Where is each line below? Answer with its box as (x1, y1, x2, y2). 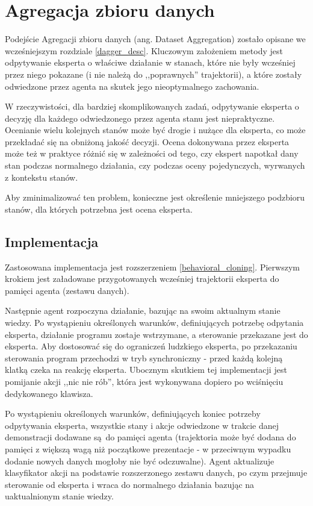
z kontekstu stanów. (5, 170, 78, 183)
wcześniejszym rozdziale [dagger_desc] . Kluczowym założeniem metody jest (5, 44, 283, 57)
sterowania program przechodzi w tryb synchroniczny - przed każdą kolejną (5, 351, 283, 364)
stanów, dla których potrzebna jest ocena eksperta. (5, 202, 193, 215)
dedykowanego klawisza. (5, 387, 93, 399)
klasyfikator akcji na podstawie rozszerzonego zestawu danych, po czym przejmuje (5, 466, 308, 479)
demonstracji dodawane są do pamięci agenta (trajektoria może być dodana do (5, 431, 296, 443)
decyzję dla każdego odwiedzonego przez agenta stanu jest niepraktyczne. (5, 111, 275, 124)
